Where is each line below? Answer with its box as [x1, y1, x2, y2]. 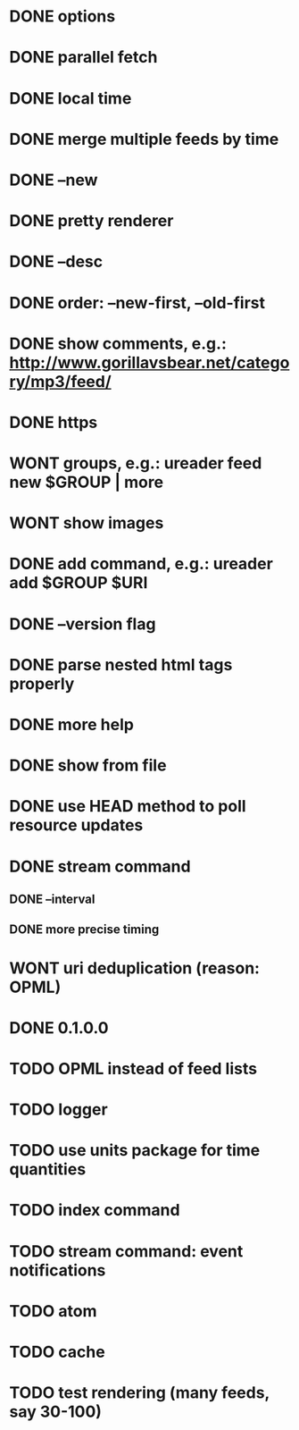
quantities [9, 1159, 87, 1180]
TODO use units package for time [9, 1140, 261, 1161]
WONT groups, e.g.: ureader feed [9, 453, 262, 474]
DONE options [9, 6, 116, 27]
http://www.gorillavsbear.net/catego [9, 352, 290, 373]
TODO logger [9, 1099, 109, 1120]
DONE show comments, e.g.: [9, 333, 228, 354]
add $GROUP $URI [9, 573, 148, 593]
